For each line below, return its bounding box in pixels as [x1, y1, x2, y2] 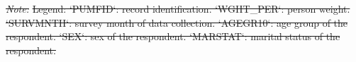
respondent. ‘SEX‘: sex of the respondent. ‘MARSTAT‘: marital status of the [6, 29, 340, 44]
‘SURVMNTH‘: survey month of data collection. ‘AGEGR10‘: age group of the [6, 15, 348, 30]
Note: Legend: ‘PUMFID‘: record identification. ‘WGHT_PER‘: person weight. [6, 1, 350, 15]
